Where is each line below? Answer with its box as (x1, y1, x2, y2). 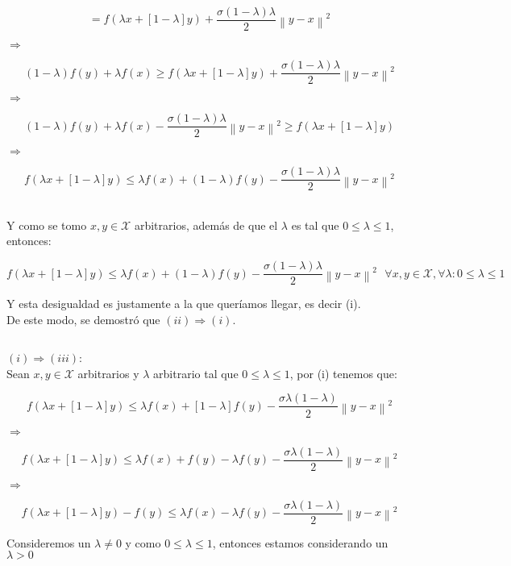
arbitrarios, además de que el (134, 216, 278, 233)
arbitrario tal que (153, 364, 239, 381)
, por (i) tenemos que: (289, 364, 397, 381)
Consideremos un (6, 534, 91, 551)
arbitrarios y (77, 364, 139, 381)
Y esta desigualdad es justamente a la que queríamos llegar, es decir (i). (6, 295, 361, 312)
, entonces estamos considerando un (212, 534, 388, 551)
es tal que (291, 216, 339, 233)
